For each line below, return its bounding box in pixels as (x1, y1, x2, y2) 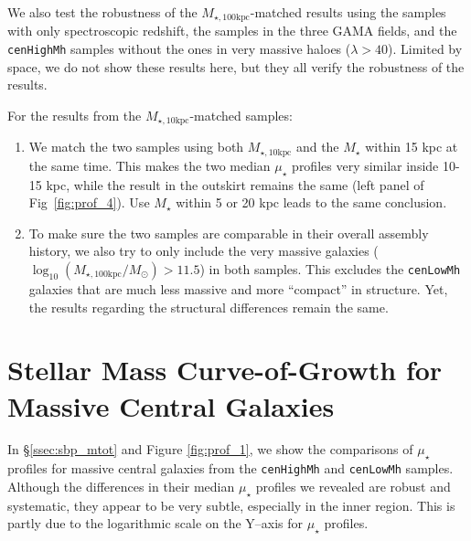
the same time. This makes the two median (28, 155, 271, 175)
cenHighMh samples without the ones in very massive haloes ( (7, 39, 351, 58)
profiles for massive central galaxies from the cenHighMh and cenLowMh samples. (7, 459, 454, 478)
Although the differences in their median (7, 476, 235, 495)
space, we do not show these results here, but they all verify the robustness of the (7, 57, 465, 76)
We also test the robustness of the (7, 3, 198, 21)
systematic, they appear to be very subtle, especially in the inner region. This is (7, 495, 455, 514)
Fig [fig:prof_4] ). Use (28, 193, 150, 212)
